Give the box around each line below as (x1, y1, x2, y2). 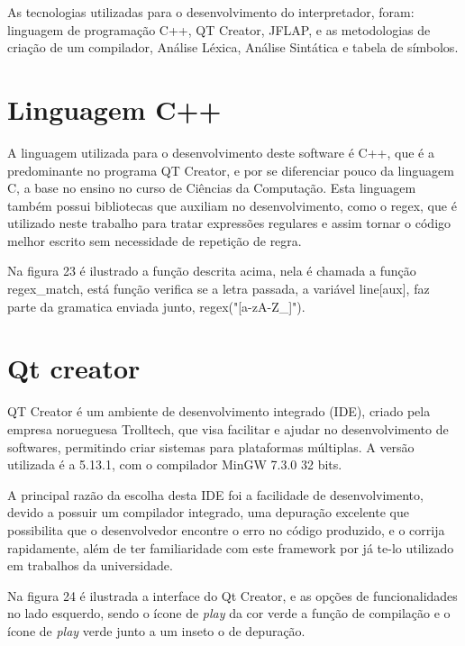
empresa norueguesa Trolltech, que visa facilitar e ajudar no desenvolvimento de (7, 419, 449, 438)
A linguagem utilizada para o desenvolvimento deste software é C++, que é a (7, 142, 434, 161)
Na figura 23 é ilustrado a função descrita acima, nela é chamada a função (7, 261, 416, 280)
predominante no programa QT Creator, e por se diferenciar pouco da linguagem (7, 160, 454, 179)
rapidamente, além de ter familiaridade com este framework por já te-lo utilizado (7, 538, 454, 557)
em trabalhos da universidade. (7, 556, 173, 575)
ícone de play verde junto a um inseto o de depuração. (7, 621, 305, 640)
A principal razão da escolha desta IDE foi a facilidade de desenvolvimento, (7, 485, 424, 504)
